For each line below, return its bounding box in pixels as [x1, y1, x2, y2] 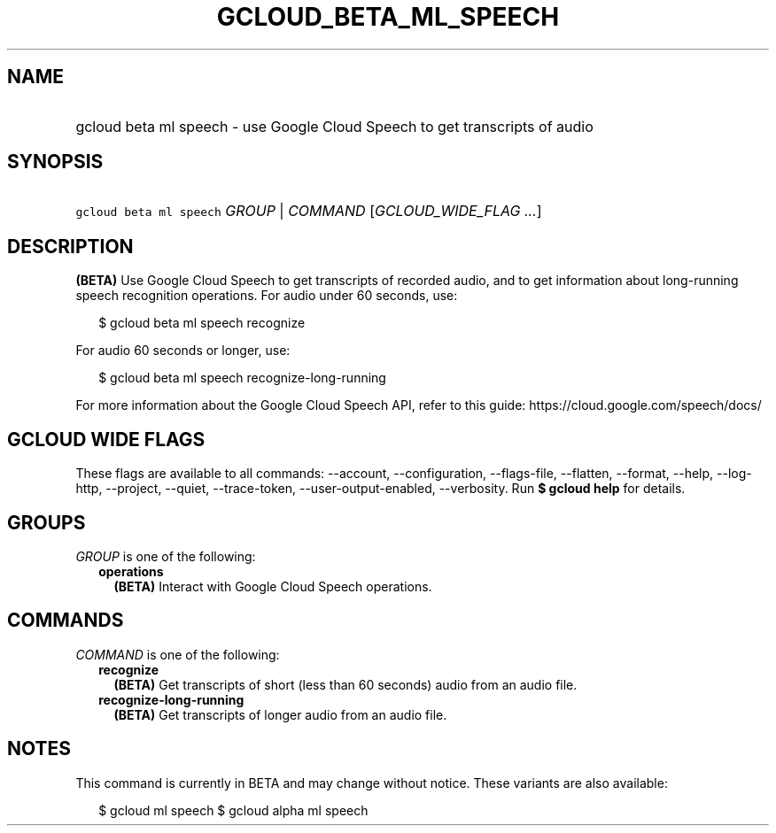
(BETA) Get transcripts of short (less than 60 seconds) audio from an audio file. [113, 676, 578, 692]
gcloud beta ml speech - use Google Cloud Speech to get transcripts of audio [75, 117, 594, 135]
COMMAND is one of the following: [75, 646, 280, 662]
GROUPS [7, 511, 86, 534]
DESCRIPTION [7, 235, 134, 258]
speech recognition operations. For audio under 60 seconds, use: [75, 288, 458, 304]
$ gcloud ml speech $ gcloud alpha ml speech [98, 802, 369, 818]
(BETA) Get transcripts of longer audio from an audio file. [113, 706, 447, 722]
